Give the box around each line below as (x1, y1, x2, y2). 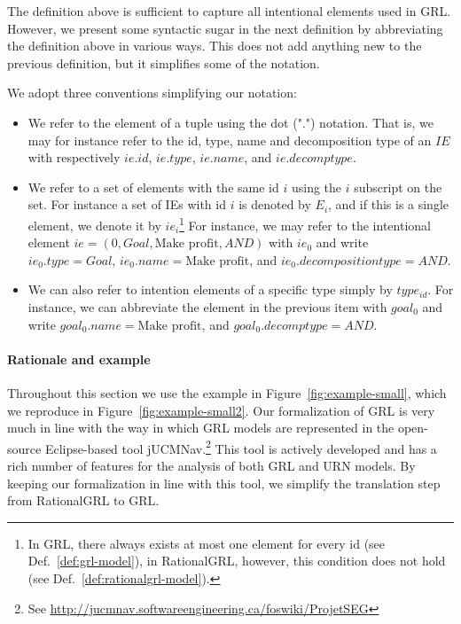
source (7, 439, 42, 457)
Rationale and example (7, 349, 151, 368)
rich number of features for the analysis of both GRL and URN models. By (7, 456, 416, 474)
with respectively (27, 148, 121, 167)
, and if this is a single (328, 195, 449, 214)
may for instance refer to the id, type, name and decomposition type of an (27, 130, 432, 149)
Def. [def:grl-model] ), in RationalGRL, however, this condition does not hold (27, 551, 446, 570)
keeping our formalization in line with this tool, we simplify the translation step (7, 473, 441, 492)
